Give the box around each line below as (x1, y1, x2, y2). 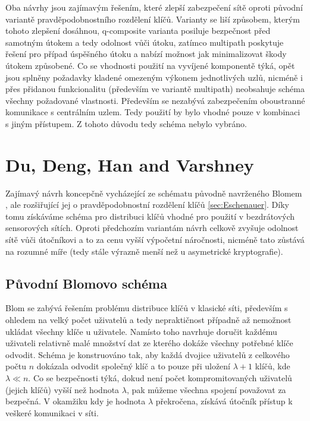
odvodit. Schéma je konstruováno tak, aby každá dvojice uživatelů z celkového (5, 348, 290, 360)
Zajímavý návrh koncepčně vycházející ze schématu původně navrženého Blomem (5, 186, 302, 199)
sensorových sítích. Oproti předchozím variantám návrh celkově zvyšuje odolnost (5, 221, 299, 234)
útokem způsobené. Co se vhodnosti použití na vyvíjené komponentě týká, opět (5, 59, 295, 71)
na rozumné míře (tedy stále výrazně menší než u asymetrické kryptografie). (5, 245, 283, 257)
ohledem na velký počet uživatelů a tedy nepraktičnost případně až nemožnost (5, 314, 292, 326)
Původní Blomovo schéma (5, 274, 167, 292)
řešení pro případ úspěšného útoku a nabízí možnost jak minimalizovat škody (5, 48, 287, 60)
